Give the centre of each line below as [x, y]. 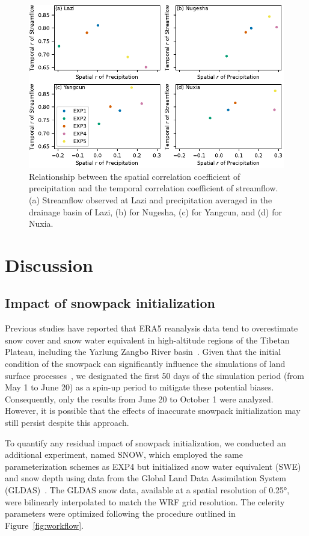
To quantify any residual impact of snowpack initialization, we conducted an [145, 442]
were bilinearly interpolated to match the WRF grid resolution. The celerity [145, 501]
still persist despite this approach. [67, 423]
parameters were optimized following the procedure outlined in [120, 513]
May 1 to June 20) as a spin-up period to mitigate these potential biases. [139, 387]
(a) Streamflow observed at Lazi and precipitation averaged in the [151, 199]
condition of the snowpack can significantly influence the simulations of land [145, 364]
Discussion [49, 264]
